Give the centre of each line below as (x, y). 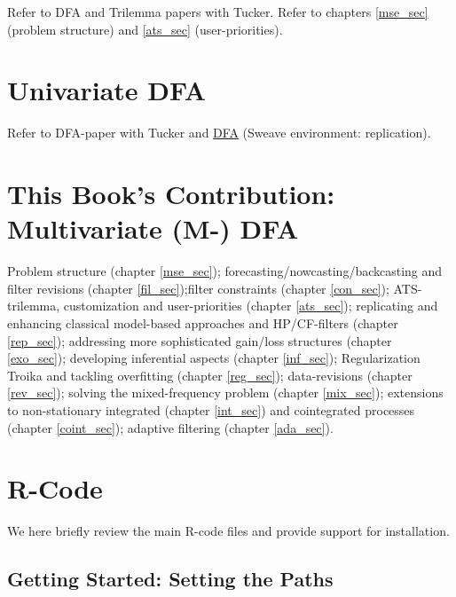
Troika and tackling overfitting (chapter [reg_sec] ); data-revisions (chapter (210, 375)
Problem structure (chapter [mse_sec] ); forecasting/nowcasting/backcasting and (225, 271)
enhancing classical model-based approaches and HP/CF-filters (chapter (203, 323)
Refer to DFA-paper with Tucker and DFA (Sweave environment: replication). (219, 133)
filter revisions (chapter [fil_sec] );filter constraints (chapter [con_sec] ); (198, 288)
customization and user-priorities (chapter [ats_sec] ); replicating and (251, 306)
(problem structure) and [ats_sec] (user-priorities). (145, 29)
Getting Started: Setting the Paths (170, 579)
